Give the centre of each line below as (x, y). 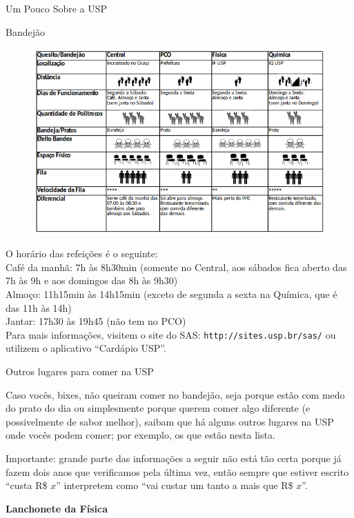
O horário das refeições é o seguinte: (82, 253)
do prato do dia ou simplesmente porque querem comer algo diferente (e (158, 408)
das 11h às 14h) (39, 307)
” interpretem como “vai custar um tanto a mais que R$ (175, 485)
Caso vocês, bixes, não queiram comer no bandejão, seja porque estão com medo (175, 394)
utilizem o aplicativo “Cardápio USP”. (86, 348)
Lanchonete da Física (57, 508)
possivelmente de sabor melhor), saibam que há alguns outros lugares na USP (170, 421)
